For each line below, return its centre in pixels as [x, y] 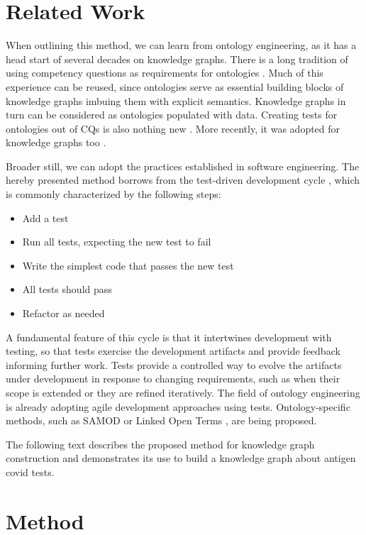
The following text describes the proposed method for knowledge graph [160, 444]
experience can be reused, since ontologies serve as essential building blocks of [175, 86]
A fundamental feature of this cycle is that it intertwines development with [169, 337]
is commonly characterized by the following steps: [113, 194]
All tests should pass [67, 289]
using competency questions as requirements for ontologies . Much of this [165, 73]
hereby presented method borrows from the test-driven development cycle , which [183, 180]
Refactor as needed [63, 313]
